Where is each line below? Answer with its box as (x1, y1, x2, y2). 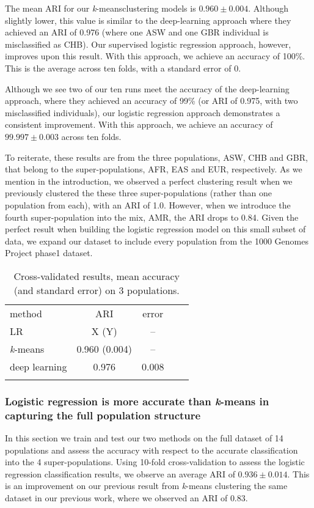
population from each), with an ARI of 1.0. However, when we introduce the (5, 198, 291, 211)
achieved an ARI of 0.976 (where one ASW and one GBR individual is (5, 26, 269, 39)
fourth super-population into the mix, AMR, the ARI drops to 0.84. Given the (5, 210, 299, 223)
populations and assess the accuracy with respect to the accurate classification (5, 443, 298, 456)
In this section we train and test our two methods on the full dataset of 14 (5, 432, 283, 444)
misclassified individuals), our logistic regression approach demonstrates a (5, 106, 280, 119)
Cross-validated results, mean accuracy (13, 268, 180, 283)
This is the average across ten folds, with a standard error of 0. (5, 61, 241, 74)
